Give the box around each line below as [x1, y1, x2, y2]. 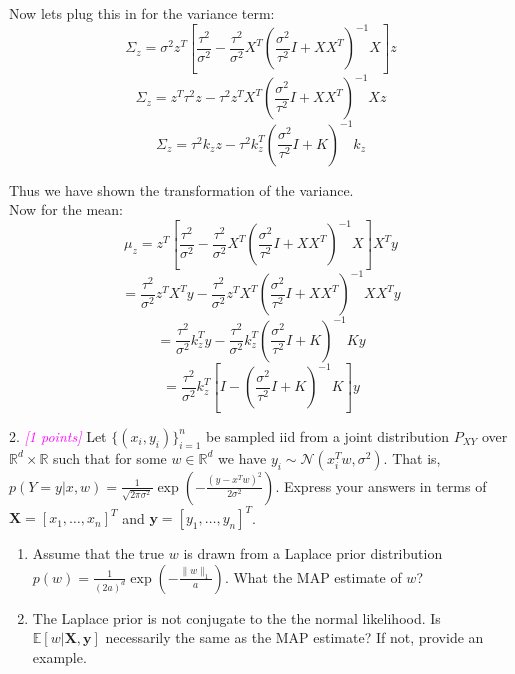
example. [32, 647, 87, 668]
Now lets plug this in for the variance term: [9, 3, 275, 23]
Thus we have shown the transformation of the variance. [9, 179, 354, 200]
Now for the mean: [9, 199, 123, 220]
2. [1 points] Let [9, 425, 107, 446]
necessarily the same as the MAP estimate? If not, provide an [105, 627, 484, 648]
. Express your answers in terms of [275, 475, 487, 496]
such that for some [53, 447, 167, 468]
